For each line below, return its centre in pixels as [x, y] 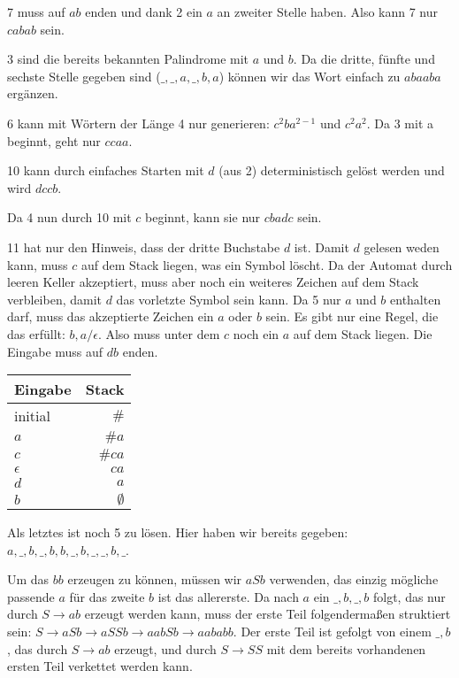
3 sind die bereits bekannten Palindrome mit [128, 59]
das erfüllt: [36, 333]
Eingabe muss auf [55, 351]
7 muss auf [36, 12]
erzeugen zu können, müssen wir [155, 579]
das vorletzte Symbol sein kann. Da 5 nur [229, 299]
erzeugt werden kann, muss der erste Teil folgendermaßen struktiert [268, 614]
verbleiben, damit [55, 299]
